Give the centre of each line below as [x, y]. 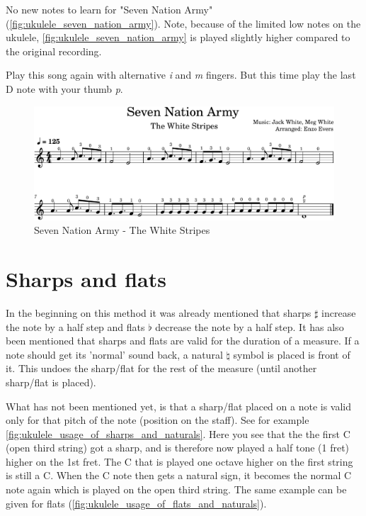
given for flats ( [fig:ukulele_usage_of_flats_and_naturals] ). [136, 503]
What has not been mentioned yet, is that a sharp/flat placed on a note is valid [179, 406]
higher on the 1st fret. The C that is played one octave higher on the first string [179, 461]
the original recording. [54, 51]
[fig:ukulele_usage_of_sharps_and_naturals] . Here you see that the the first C [178, 433]
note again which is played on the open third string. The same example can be [176, 489]
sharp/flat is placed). [51, 382]
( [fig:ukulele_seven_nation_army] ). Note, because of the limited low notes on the [183, 23]
